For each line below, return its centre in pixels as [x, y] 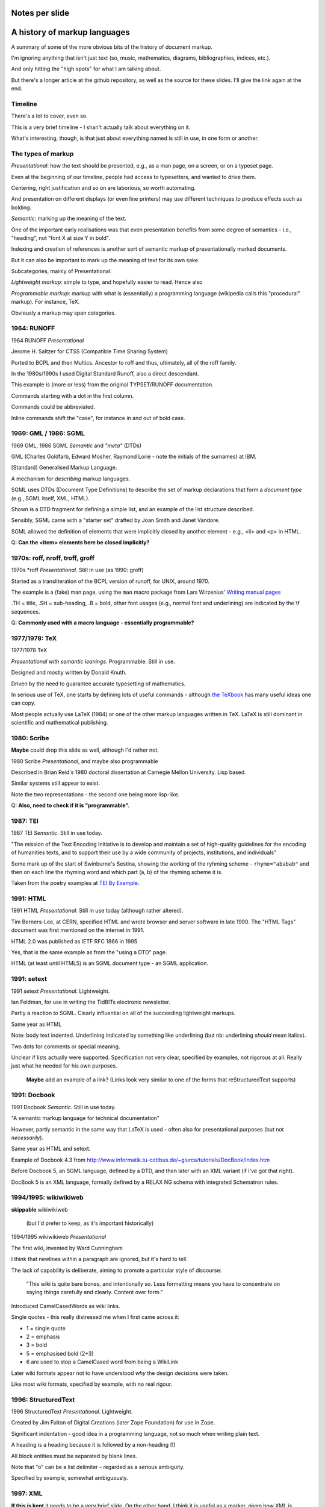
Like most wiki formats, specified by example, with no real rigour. [92, 1384]
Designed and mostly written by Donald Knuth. [69, 673]
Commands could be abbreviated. [53, 407]
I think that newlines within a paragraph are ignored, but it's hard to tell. [99, 1259]
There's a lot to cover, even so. [49, 116]
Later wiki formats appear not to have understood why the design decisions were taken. [120, 1373]
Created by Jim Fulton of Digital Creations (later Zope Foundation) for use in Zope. [113, 1423]
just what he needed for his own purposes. [64, 1066]
